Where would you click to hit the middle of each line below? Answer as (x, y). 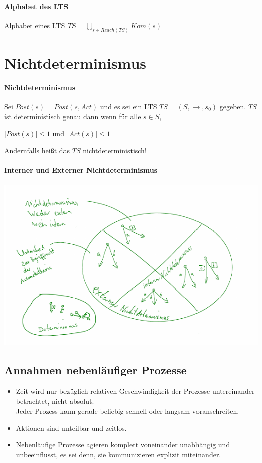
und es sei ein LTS (128, 106)
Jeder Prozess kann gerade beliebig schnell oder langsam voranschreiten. (127, 411)
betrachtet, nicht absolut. (55, 401)
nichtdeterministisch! (115, 150)
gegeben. (233, 106)
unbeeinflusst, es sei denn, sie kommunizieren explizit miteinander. (118, 454)
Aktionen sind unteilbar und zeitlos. (71, 427)
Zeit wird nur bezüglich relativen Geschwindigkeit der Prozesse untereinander (135, 391)
